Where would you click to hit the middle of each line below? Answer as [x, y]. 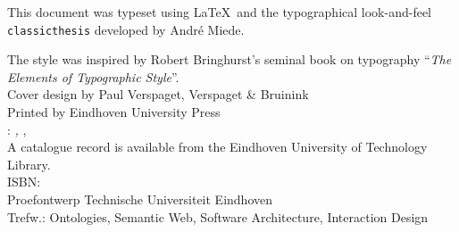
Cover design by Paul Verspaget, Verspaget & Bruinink [158, 94]
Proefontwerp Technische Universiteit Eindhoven [140, 199]
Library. [29, 164]
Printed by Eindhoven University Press [114, 112]
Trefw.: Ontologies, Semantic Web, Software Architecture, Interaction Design [218, 216]
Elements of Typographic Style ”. [93, 76]
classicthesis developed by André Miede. [126, 29]
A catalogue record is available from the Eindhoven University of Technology [217, 147]
